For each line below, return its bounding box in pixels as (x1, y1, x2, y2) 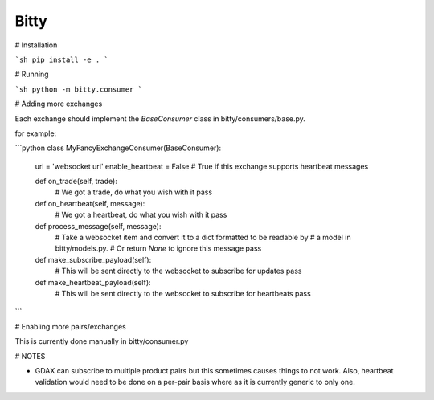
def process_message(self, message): (35, 221, 162, 231)
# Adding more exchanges (14, 99, 103, 108)
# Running (14, 69, 49, 80)
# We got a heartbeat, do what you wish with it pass (55, 210, 227, 220)
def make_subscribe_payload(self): (35, 255, 152, 264)
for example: (14, 129, 57, 138)
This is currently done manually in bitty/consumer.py (14, 337, 189, 346)
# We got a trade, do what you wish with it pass (55, 187, 213, 197)
